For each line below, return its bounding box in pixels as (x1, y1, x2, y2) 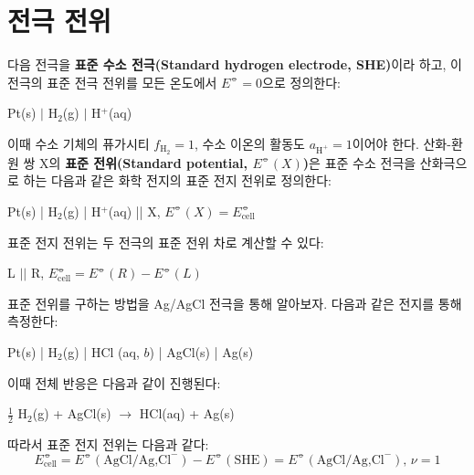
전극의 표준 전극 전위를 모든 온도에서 (7, 72, 217, 91)
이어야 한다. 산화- (352, 133, 451, 153)
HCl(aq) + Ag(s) (139, 404, 235, 423)
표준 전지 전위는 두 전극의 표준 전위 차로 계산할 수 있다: (7, 232, 324, 251)
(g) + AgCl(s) (32, 404, 111, 423)
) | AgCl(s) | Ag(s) (149, 342, 254, 361)
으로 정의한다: (262, 72, 341, 91)
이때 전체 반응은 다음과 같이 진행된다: (7, 373, 221, 392)
